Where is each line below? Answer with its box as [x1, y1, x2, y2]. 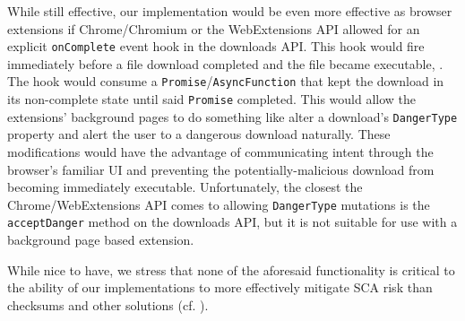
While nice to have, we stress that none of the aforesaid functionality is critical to [7, 260, 455, 279]
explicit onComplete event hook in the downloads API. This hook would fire [7, 37, 425, 56]
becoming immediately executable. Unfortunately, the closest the [7, 178, 363, 196]
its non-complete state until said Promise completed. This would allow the [7, 90, 417, 108]
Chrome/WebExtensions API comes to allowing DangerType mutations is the [7, 195, 430, 213]
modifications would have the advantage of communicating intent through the [7, 143, 434, 160]
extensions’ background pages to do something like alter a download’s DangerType [7, 107, 458, 126]
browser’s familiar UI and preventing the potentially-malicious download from [7, 160, 435, 178]
